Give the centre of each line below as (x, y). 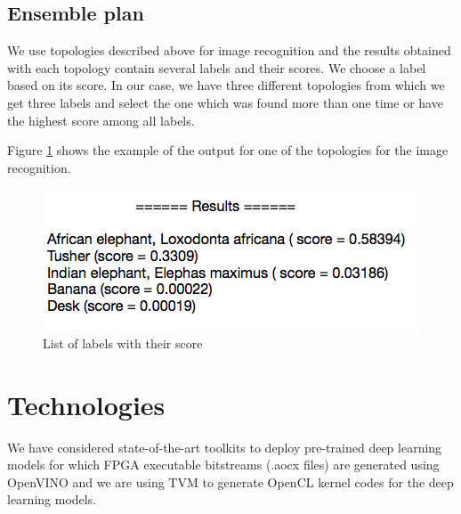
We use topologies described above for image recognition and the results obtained (229, 50)
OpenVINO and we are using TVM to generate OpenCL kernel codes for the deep (230, 481)
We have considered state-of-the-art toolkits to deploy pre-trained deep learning (225, 447)
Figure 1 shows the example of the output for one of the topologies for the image (228, 150)
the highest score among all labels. (101, 120)
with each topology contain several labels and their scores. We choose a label (217, 67)
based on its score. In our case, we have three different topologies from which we (226, 85)
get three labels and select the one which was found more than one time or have (225, 102)
